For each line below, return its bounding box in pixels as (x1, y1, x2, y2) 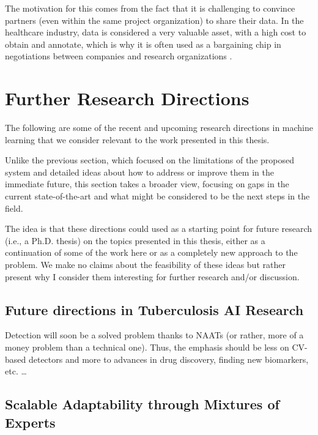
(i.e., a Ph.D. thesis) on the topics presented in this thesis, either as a (5, 234, 265, 247)
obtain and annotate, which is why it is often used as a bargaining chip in (5, 37, 281, 50)
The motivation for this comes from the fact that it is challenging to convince (5, 2, 295, 14)
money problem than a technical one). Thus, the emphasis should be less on (5, 341, 289, 354)
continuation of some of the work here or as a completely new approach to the (5, 246, 298, 259)
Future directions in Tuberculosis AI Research (5, 300, 304, 319)
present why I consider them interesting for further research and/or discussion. (5, 270, 300, 283)
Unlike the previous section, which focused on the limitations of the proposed (5, 154, 294, 166)
